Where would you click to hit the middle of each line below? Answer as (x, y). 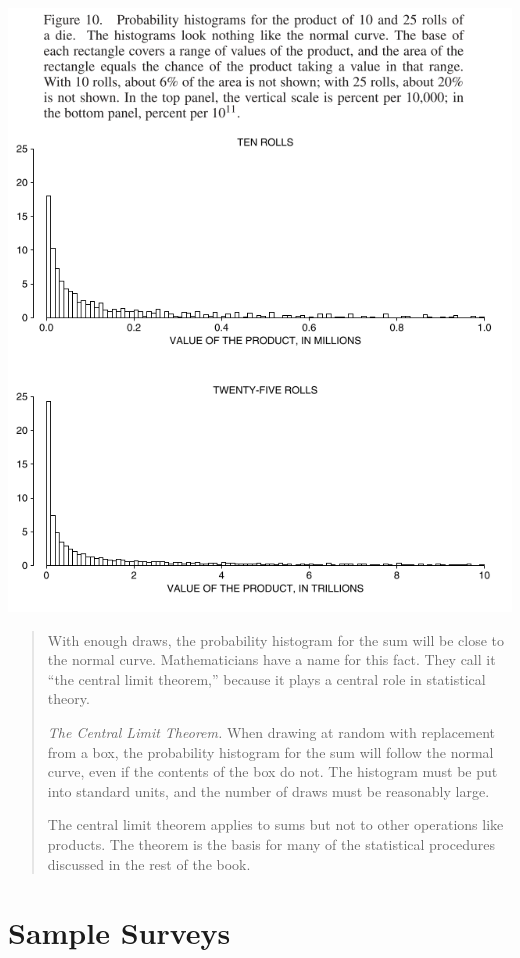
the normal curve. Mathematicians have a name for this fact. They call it (271, 659)
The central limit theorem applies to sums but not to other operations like (275, 824)
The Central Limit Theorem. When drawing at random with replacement (271, 731)
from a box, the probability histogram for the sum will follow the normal (270, 751)
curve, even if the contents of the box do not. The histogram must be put (272, 771)
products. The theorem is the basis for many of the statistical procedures (271, 843)
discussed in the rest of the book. (149, 863)
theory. (68, 698)
